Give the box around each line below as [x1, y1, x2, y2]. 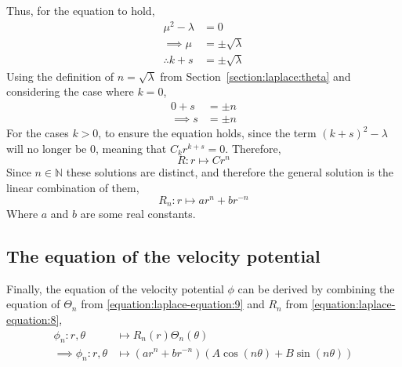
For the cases [6, 125, 69, 141]
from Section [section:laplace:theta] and [160, 67, 351, 84]
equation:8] [6, 311, 60, 328]
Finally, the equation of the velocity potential [6, 280, 224, 296]
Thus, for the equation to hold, [6, 2, 155, 18]
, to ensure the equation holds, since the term [98, 125, 317, 141]
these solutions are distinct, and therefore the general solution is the [66, 164, 393, 180]
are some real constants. [80, 205, 196, 222]
